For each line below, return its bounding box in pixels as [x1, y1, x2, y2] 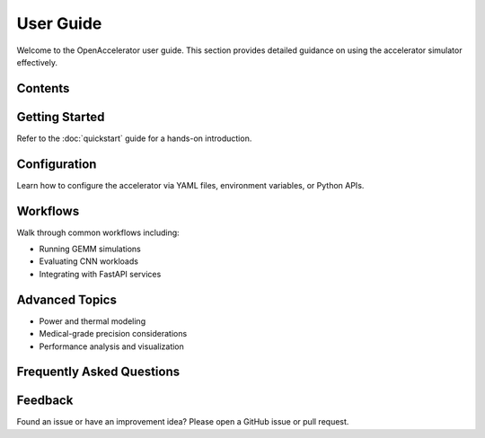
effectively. [16, 57, 58, 67]
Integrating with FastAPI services [39, 268, 162, 279]
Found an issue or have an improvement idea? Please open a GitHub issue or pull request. [16, 416, 349, 427]
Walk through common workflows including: [16, 227, 180, 238]
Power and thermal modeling [39, 315, 146, 327]
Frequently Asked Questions [16, 364, 181, 380]
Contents [16, 81, 70, 96]
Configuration [16, 156, 97, 171]
